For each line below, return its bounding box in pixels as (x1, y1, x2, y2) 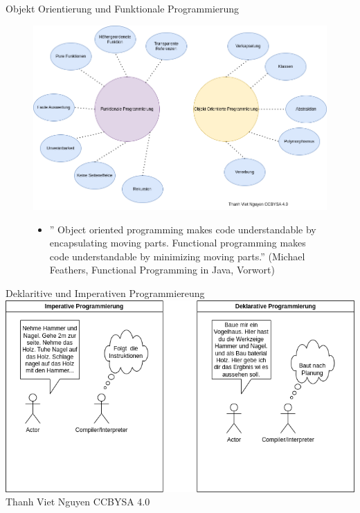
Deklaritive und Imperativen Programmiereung (6, 285, 205, 300)
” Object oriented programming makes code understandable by (49, 222, 316, 236)
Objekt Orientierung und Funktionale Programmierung (6, 1, 240, 15)
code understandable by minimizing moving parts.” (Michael (49, 249, 305, 263)
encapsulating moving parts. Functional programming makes (49, 235, 306, 250)
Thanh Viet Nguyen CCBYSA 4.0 (6, 494, 150, 509)
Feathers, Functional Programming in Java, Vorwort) (49, 262, 275, 277)
